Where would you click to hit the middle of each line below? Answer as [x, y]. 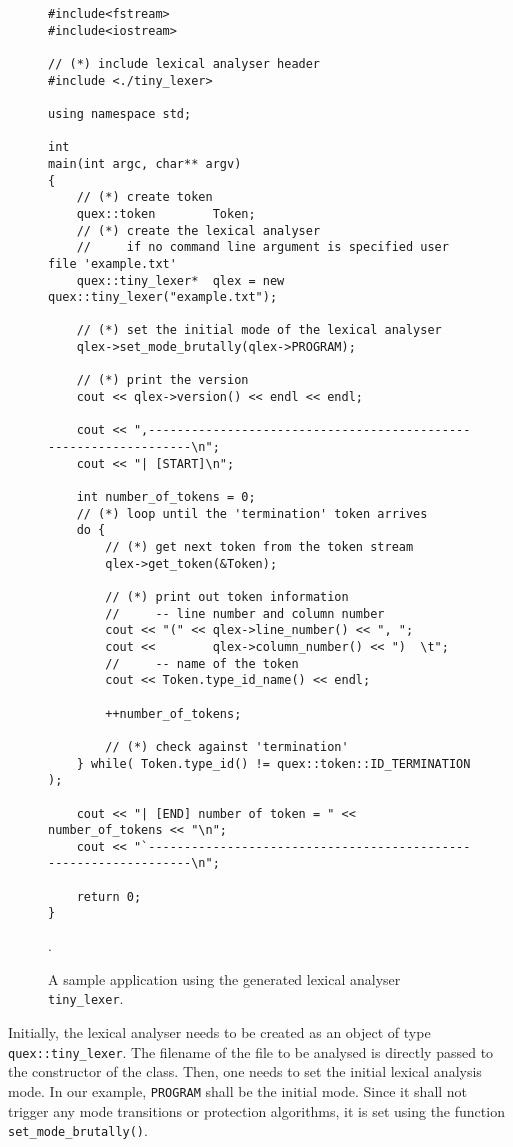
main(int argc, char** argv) [145, 163]
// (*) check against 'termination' [227, 746]
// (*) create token [144, 197]
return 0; [109, 896]
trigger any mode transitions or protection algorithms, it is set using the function [256, 1110]
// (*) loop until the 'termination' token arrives [252, 513]
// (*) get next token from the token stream [259, 547]
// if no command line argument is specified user [262, 247]
